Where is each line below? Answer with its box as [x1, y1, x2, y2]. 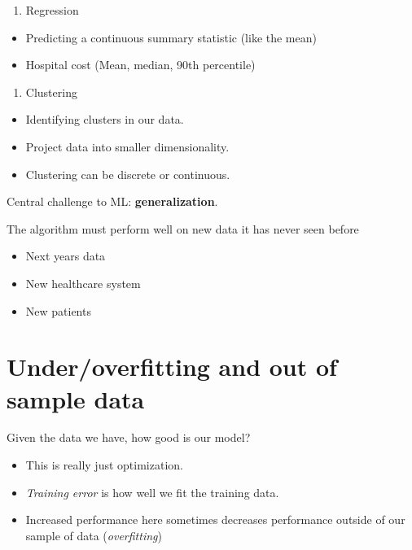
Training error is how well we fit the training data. [25, 483, 279, 500]
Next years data [25, 247, 106, 264]
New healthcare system [25, 274, 141, 291]
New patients [25, 302, 91, 319]
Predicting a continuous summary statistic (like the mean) [25, 28, 317, 46]
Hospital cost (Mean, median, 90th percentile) [25, 56, 256, 73]
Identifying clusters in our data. [25, 111, 184, 128]
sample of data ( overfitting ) [25, 526, 162, 543]
